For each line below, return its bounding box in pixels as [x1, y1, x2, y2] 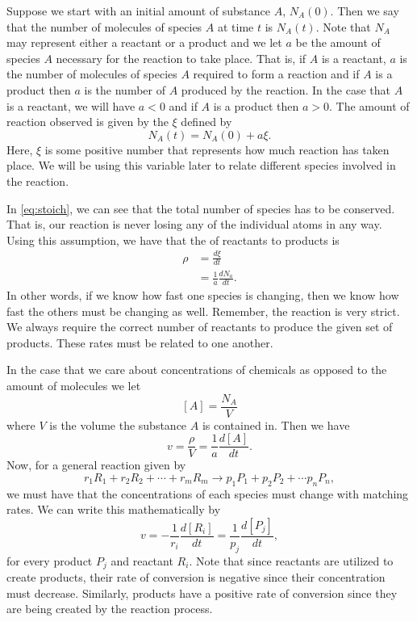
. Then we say [330, 2, 399, 19]
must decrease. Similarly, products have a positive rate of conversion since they [6, 584, 398, 601]
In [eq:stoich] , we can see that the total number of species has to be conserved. [6, 200, 395, 216]
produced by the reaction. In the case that [181, 81, 390, 98]
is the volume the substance [49, 416, 187, 433]
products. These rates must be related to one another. [6, 334, 273, 351]
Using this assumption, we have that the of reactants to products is [6, 231, 340, 248]
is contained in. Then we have [202, 416, 350, 433]
